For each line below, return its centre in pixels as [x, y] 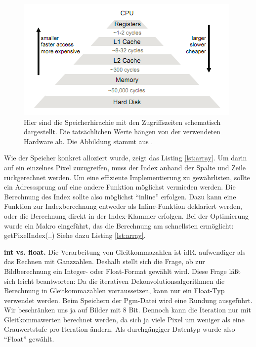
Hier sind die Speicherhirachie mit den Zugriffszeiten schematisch [122, 122]
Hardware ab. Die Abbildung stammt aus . [88, 141]
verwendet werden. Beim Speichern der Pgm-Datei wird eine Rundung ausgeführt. [128, 300]
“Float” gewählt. [29, 339]
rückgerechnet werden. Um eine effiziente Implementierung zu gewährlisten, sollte [127, 177]
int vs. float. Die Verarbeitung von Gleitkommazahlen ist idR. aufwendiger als [125, 251]
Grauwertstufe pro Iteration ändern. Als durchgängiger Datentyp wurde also [120, 329]
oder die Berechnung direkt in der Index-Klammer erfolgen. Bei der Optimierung [126, 215]
